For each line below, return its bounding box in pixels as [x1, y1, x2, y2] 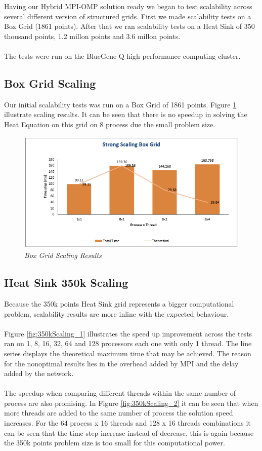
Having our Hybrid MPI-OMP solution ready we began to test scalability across [4, 1, 252, 11]
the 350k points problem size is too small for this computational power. [4, 437, 225, 448]
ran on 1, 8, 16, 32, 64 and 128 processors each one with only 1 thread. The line [4, 338, 252, 349]
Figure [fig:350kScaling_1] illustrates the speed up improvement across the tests [4, 328, 252, 339]
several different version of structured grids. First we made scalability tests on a [4, 11, 251, 21]
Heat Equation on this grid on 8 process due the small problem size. [4, 119, 215, 129]
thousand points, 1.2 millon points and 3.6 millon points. [4, 30, 181, 41]
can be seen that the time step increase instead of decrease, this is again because [4, 427, 254, 438]
